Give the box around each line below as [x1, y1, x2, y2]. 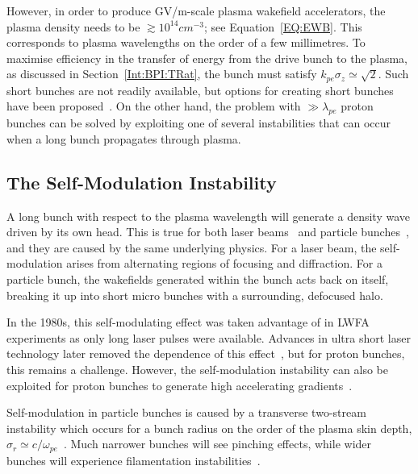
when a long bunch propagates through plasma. [6, 130, 241, 147]
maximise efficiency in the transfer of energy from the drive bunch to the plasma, [6, 49, 408, 66]
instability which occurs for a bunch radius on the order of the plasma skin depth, [6, 419, 412, 436]
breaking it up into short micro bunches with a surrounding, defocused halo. [6, 286, 383, 303]
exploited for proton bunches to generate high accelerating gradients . [6, 376, 353, 393]
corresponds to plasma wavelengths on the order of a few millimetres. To [6, 34, 366, 51]
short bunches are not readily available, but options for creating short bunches [6, 81, 394, 98]
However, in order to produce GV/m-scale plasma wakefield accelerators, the [6, 2, 386, 19]
